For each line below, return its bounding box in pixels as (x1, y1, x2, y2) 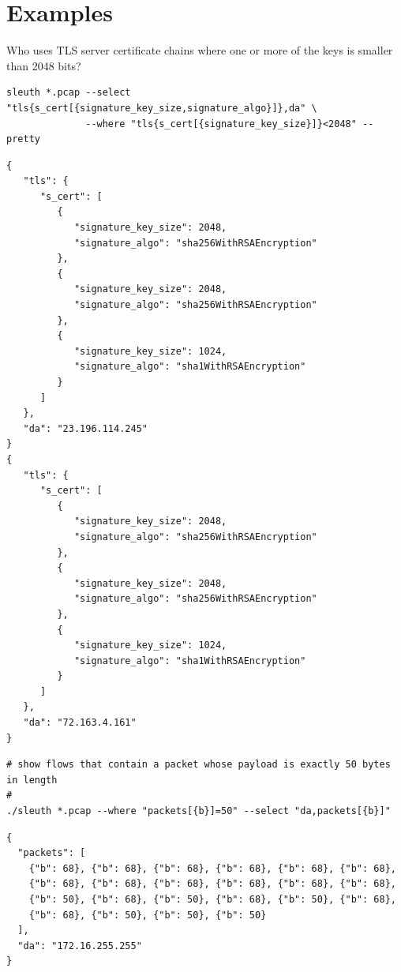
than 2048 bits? (6, 57, 81, 73)
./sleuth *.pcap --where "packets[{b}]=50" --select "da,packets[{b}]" (6, 805, 391, 817)
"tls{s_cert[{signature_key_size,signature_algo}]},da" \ (6, 102, 317, 114)
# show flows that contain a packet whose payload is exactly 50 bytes (6, 759, 391, 771)
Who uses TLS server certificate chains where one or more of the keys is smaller (6, 42, 393, 58)
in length (6, 774, 58, 786)
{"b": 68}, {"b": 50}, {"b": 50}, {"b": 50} (28, 909, 267, 921)
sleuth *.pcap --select (6, 87, 131, 99)
